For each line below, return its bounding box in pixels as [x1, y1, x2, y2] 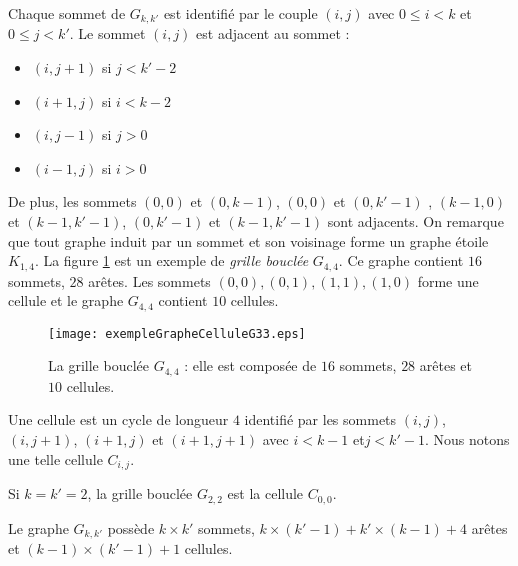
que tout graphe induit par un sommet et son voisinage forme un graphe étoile [8, 230, 489, 251]
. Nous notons [424, 429, 510, 449]
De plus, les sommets [8, 191, 137, 212]
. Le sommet [69, 23, 146, 44]
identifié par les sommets [244, 409, 397, 430]
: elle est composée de [184, 355, 317, 376]
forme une [417, 270, 479, 291]
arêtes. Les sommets [88, 270, 211, 291]
